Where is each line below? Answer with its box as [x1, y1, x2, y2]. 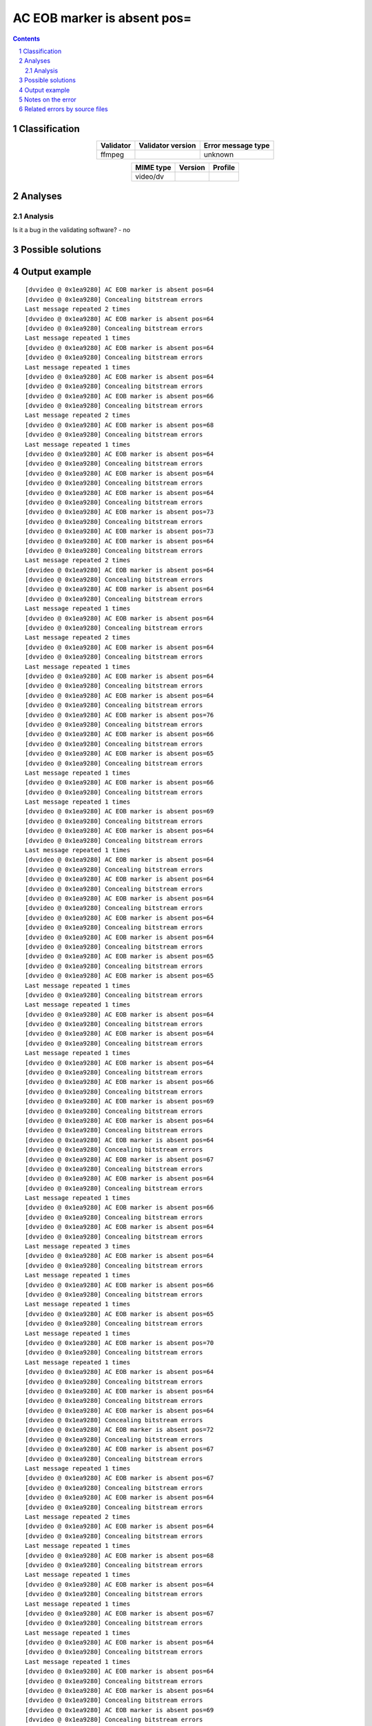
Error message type [203, 141, 270, 151]
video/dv [135, 172, 165, 182]
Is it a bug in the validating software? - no [12, 225, 131, 234]
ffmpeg [100, 150, 124, 159]
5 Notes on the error [19, 95, 77, 104]
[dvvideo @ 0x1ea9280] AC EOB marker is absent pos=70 [25, 1339, 214, 1346]
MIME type [135, 163, 172, 173]
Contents [12, 35, 41, 43]
